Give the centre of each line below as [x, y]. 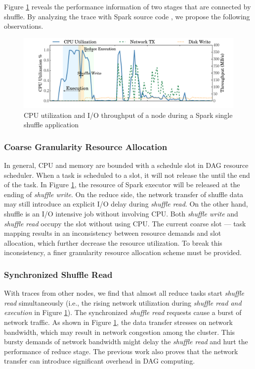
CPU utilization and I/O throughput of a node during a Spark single [128, 115]
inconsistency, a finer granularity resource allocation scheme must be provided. [123, 252]
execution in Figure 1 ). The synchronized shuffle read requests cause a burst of [123, 312]
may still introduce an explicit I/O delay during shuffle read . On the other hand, [126, 204]
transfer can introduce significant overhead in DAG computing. [100, 361]
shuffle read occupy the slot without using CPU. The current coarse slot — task [125, 223]
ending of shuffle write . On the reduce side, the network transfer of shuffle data [124, 194]
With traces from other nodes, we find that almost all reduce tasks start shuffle [124, 293]
